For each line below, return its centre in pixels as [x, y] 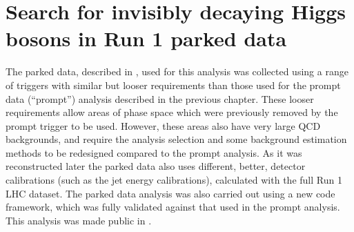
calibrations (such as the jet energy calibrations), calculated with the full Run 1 [174, 180]
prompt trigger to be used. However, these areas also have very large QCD [163, 125]
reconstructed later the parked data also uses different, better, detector [156, 166]
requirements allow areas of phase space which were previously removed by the [172, 112]
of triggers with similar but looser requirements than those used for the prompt [173, 85]
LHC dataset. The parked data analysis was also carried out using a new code [170, 193]
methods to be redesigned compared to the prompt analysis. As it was [154, 152]
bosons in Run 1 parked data [146, 38]
